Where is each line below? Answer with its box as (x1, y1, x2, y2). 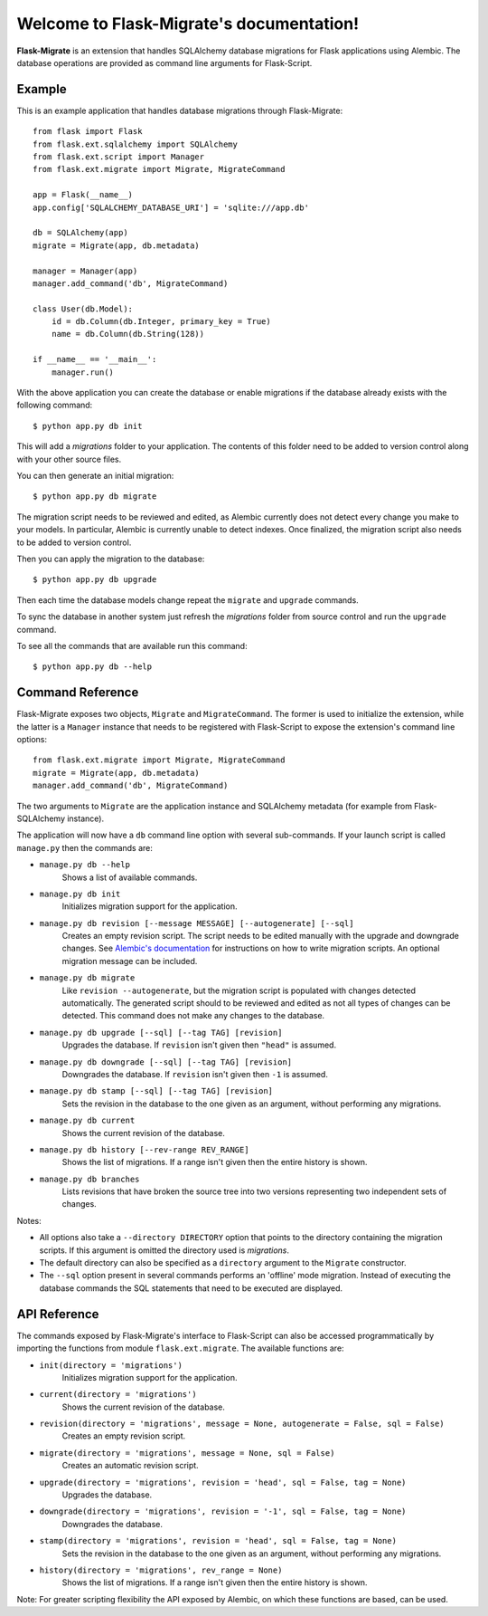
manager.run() (51, 367, 115, 378)
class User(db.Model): (33, 303, 134, 314)
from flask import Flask (33, 127, 143, 137)
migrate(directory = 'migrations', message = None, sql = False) (39, 1448, 335, 1458)
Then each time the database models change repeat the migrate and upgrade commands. (16, 594, 359, 606)
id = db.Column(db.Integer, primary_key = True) (51, 317, 271, 327)
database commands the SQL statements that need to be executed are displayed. (39, 1282, 343, 1294)
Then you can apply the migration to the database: (16, 553, 205, 564)
